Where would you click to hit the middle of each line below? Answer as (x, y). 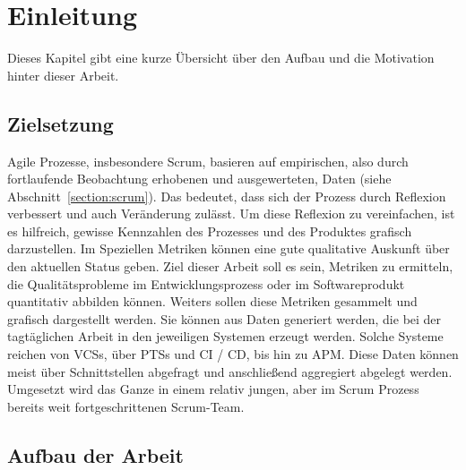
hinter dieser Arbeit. (63, 75)
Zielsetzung (60, 123)
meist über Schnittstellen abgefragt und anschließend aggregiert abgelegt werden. (230, 371)
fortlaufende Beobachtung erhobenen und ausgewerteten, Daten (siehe (199, 179)
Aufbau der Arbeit (95, 454)
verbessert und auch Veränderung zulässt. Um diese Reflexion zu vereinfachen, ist (231, 214)
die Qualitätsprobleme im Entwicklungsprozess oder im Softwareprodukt (206, 283)
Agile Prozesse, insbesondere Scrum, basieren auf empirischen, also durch (208, 161)
